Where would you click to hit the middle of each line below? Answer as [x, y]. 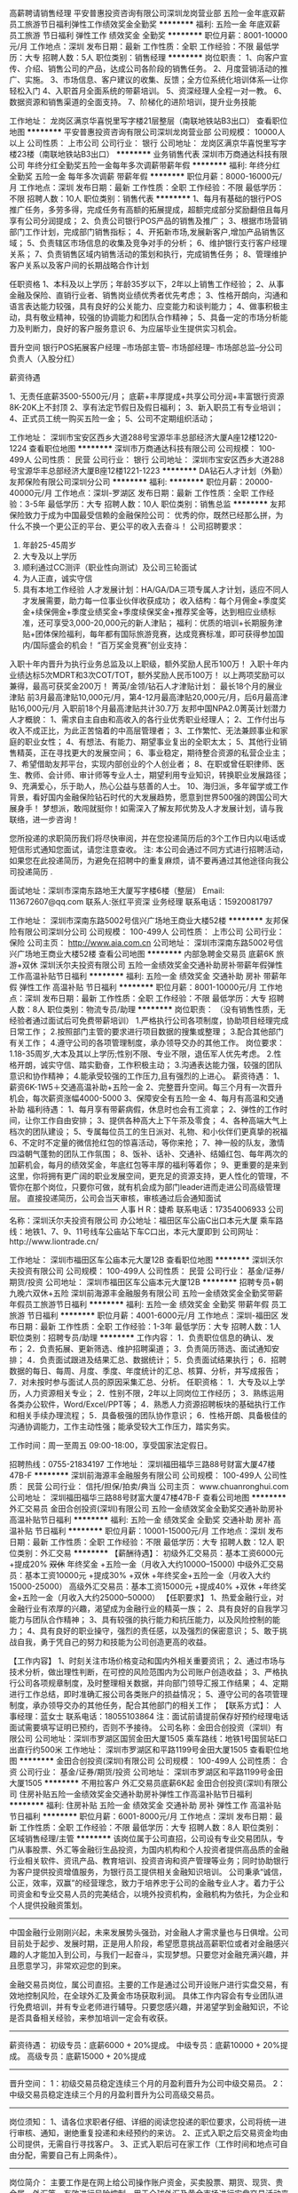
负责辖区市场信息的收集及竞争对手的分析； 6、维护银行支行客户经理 [163, 243]
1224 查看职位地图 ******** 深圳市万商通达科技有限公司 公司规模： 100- [142, 448]
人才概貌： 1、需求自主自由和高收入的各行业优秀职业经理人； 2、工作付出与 [148, 719]
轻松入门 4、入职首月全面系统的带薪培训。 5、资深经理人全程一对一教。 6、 [148, 91]
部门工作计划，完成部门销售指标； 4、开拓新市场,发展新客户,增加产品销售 [143, 232]
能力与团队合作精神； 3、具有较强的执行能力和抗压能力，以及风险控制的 [141, 1619]
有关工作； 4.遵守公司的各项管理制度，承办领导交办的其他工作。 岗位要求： [147, 1043]
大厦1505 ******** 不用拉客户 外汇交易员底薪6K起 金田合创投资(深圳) [137, 1783]
